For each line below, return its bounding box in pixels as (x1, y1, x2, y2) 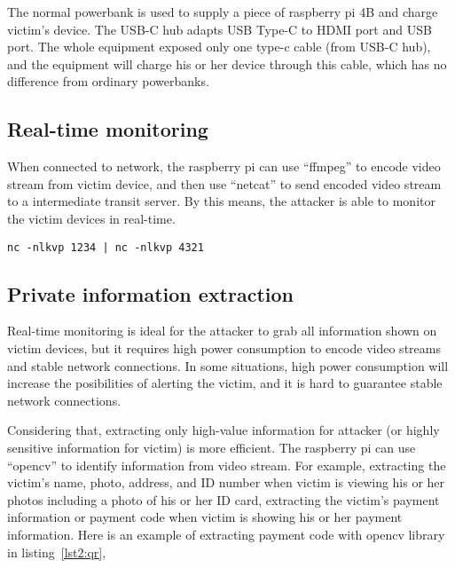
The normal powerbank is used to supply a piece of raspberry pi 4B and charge (7, 3, 438, 20)
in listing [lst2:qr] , (7, 542, 106, 561)
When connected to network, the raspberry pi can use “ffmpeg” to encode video (7, 157, 441, 176)
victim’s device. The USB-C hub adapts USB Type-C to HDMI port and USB (7, 20, 432, 38)
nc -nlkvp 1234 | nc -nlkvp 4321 (7, 241, 204, 254)
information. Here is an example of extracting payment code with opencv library (7, 525, 445, 543)
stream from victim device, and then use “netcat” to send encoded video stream (7, 174, 442, 193)
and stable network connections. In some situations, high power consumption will (7, 356, 449, 375)
